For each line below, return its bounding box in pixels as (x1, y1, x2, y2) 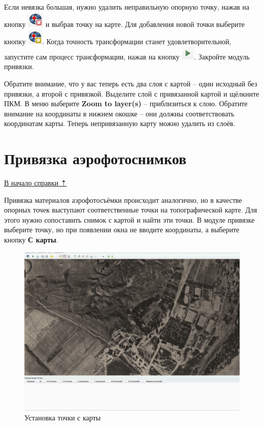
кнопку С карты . (4, 234, 58, 245)
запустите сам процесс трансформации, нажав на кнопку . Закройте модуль (4, 51, 250, 62)
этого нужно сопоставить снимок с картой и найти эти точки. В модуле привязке (4, 214, 255, 225)
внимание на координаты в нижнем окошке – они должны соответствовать (4, 108, 235, 118)
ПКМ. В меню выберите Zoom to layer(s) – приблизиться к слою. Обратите (4, 98, 248, 109)
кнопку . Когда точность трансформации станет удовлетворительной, (4, 36, 232, 47)
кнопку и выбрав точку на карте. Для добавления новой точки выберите (4, 18, 245, 29)
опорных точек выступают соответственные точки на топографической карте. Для (4, 204, 257, 215)
